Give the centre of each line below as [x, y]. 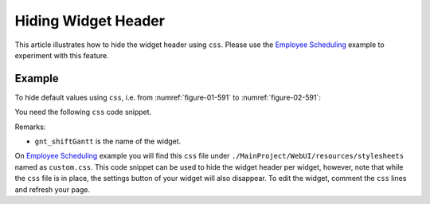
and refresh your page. [53, 189]
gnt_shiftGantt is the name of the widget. [108, 141]
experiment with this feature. [62, 55]
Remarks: [30, 127]
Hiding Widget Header [90, 21]
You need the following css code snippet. [83, 112]
